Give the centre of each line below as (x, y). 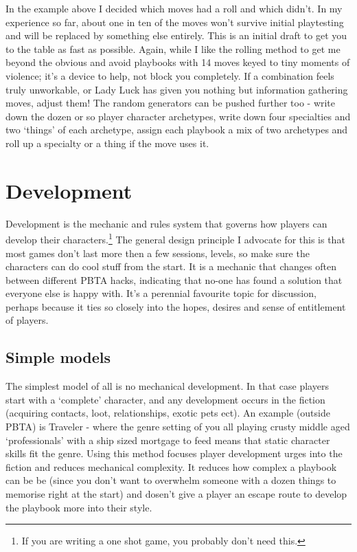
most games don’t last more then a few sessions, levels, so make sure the (158, 253)
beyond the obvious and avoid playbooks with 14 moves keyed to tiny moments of (178, 62)
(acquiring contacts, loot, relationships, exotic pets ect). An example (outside (168, 413)
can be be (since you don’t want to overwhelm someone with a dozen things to (171, 480)
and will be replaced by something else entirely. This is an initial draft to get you (176, 35)
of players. (27, 320)
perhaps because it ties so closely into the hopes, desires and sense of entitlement (176, 306)
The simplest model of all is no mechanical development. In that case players (167, 386)
